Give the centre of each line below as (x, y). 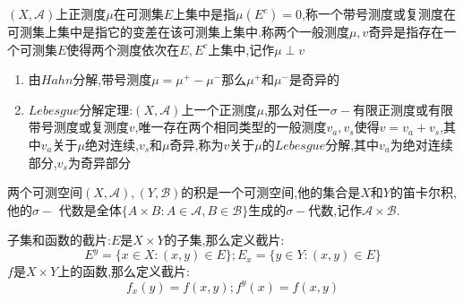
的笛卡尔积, (423, 192)
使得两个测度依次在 (123, 49)
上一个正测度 (219, 109)
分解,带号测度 (112, 79)
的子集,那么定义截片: (224, 240)
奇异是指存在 (406, 31)
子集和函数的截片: (59, 240)
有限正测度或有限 (403, 109)
